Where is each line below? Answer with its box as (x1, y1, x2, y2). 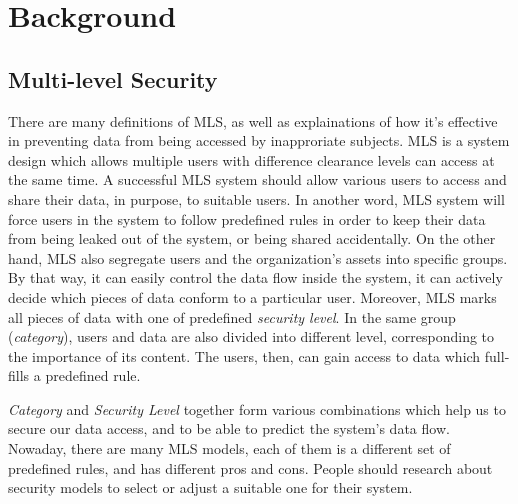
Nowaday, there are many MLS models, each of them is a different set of (8, 438, 451, 459)
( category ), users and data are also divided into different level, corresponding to (8, 326, 495, 347)
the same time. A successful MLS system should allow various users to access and (8, 169, 507, 190)
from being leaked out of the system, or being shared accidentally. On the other (8, 228, 496, 249)
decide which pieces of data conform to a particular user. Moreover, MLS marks (8, 286, 497, 307)
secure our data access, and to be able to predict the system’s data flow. (8, 418, 450, 439)
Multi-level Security (8, 63, 218, 94)
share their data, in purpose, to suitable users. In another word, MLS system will (8, 188, 505, 209)
